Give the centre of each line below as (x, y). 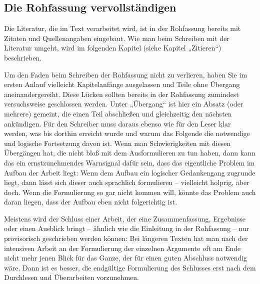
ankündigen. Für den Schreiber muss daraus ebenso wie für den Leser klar (117, 123)
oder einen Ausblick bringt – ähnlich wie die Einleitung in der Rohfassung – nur (127, 228)
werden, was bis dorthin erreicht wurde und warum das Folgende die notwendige (127, 133)
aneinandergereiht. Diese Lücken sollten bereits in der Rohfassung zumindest (121, 94)
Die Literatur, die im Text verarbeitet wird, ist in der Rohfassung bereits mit (122, 28)
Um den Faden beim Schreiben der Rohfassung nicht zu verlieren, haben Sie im (126, 74)
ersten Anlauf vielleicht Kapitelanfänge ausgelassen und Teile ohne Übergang (122, 84)
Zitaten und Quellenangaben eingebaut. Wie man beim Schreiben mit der (117, 38)
